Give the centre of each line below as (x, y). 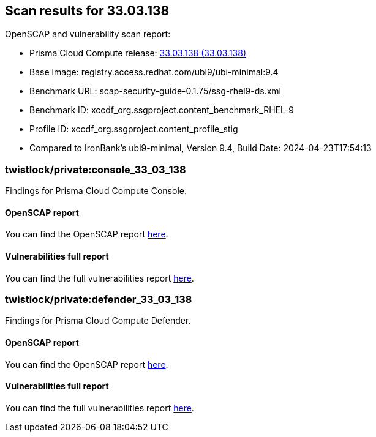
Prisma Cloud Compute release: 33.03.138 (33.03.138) (138, 53)
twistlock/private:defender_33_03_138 (99, 299)
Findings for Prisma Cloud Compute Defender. (98, 321)
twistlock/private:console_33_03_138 (96, 169)
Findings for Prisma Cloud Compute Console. (96, 191)
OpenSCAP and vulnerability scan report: (88, 34)
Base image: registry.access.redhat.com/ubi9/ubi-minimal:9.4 (154, 72)
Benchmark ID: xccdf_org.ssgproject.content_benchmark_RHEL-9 (162, 110)
